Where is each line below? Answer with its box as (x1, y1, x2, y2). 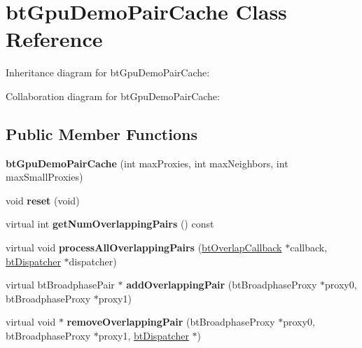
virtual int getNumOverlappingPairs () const (6, 216, 214, 231)
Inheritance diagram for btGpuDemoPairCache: (6, 65, 210, 80)
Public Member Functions (6, 123, 197, 144)
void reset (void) (6, 193, 80, 207)
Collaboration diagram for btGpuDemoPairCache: (6, 88, 220, 103)
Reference (6, 25, 103, 53)
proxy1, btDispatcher (98, 328, 189, 343)
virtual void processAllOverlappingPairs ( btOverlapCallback (6, 240, 282, 255)
